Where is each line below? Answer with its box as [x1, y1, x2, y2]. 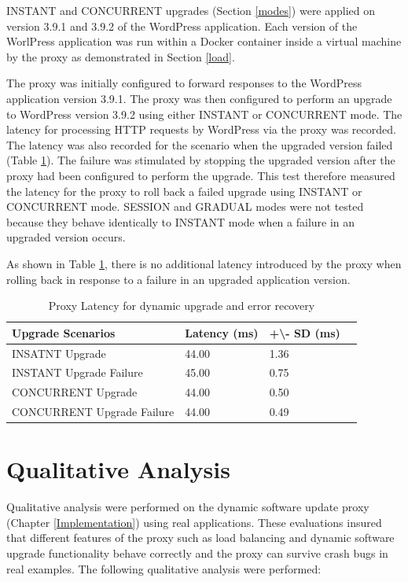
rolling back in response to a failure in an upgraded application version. [6, 271, 351, 287]
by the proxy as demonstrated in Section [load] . [6, 48, 235, 64]
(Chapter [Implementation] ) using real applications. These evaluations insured [6, 514, 382, 530]
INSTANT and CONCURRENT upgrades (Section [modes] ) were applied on [6, 2, 376, 18]
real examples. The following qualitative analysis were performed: [6, 560, 322, 576]
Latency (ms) [185, 324, 259, 341]
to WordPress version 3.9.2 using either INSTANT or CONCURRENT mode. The [6, 105, 402, 122]
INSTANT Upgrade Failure [12, 364, 143, 381]
